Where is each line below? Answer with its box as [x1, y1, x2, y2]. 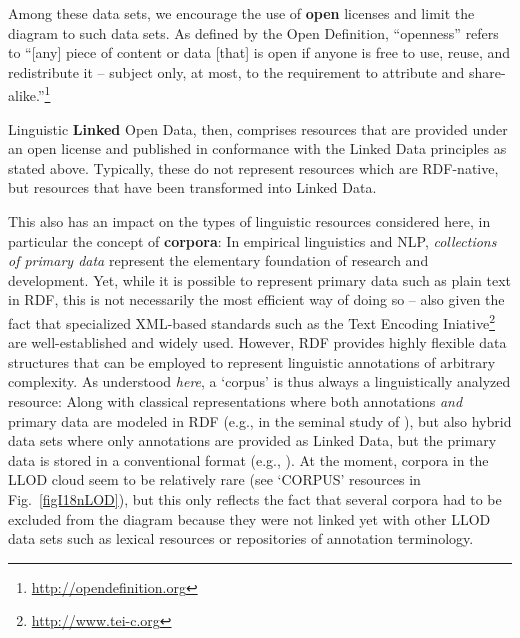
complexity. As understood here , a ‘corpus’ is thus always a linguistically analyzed [8, 371, 511, 392]
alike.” [8, 85, 45, 106]
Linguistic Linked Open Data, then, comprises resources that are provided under [8, 118, 508, 139]
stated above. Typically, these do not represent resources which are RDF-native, [8, 157, 499, 178]
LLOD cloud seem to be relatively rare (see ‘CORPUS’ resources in [8, 469, 421, 490]
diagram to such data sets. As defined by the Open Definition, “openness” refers [8, 22, 499, 43]
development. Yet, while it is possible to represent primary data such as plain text [8, 269, 512, 290]
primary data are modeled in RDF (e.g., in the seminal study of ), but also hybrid [8, 410, 512, 431]
